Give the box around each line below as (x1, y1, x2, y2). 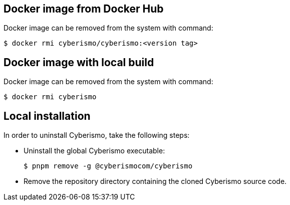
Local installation (4, 109, 91, 122)
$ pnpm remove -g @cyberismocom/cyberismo (24, 162, 193, 170)
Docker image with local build (4, 56, 154, 69)
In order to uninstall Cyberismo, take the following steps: (4, 131, 190, 140)
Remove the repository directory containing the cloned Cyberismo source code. (24, 177, 287, 186)
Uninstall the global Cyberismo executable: (24, 146, 165, 155)
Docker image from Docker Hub (4, 3, 164, 15)
